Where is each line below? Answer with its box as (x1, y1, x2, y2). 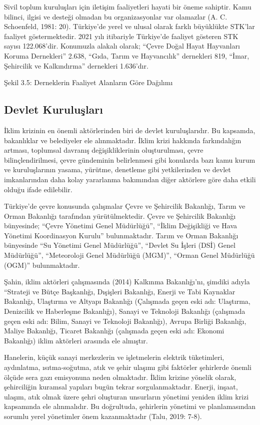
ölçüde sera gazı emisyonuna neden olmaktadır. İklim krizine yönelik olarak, (4, 371, 236, 382)
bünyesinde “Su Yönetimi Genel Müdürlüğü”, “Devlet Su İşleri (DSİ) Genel (4, 240, 235, 250)
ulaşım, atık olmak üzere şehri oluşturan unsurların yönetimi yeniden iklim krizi (4, 391, 249, 401)
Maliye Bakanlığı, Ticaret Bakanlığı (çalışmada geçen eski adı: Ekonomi (4, 325, 224, 336)
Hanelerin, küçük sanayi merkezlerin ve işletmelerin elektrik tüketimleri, (4, 352, 224, 362)
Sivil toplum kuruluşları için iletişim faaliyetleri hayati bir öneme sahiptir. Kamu (4, 2, 251, 12)
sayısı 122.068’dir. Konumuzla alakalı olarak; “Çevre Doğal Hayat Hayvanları (4, 41, 240, 51)
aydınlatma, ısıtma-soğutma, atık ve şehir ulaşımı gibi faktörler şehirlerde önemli (4, 362, 251, 372)
